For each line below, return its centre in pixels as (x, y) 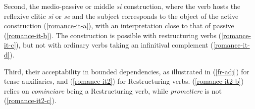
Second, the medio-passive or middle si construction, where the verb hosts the (122, 6)
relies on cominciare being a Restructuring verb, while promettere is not (113, 90)
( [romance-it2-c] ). (30, 100)
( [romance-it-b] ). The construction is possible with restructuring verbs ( (113, 35)
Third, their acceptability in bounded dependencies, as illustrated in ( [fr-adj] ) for (127, 71)
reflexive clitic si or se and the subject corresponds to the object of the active (121, 16)
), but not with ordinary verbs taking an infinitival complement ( (115, 45)
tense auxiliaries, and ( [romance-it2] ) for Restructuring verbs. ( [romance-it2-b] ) (124, 81)
